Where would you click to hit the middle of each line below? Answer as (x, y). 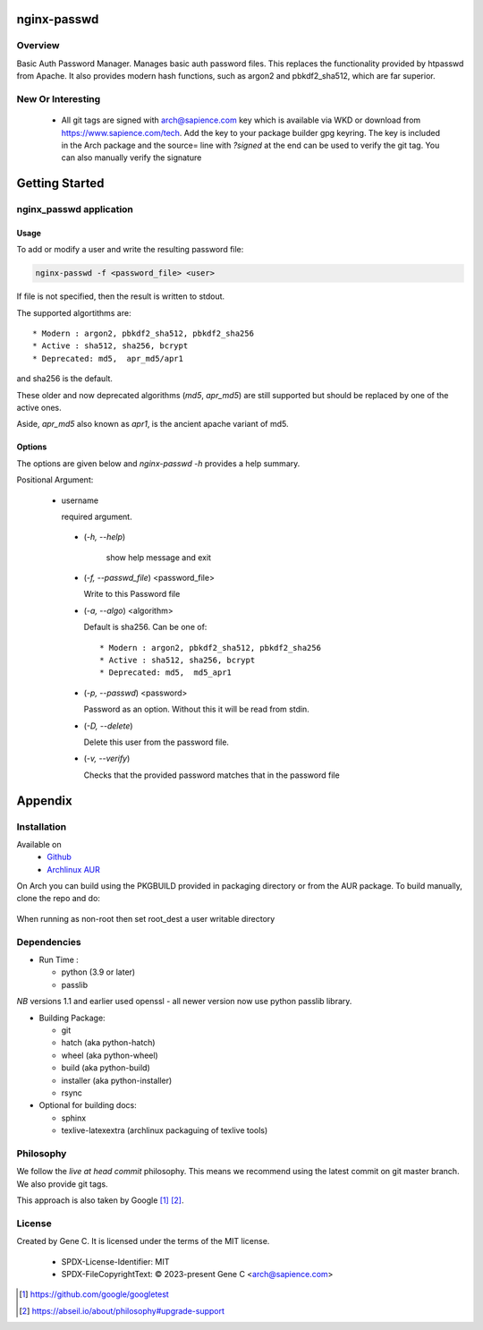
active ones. (39, 407)
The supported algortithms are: (74, 312)
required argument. (97, 516)
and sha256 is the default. (65, 379)
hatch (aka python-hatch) (108, 1043)
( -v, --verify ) (107, 759)
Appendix (44, 801)
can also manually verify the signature (131, 158)
